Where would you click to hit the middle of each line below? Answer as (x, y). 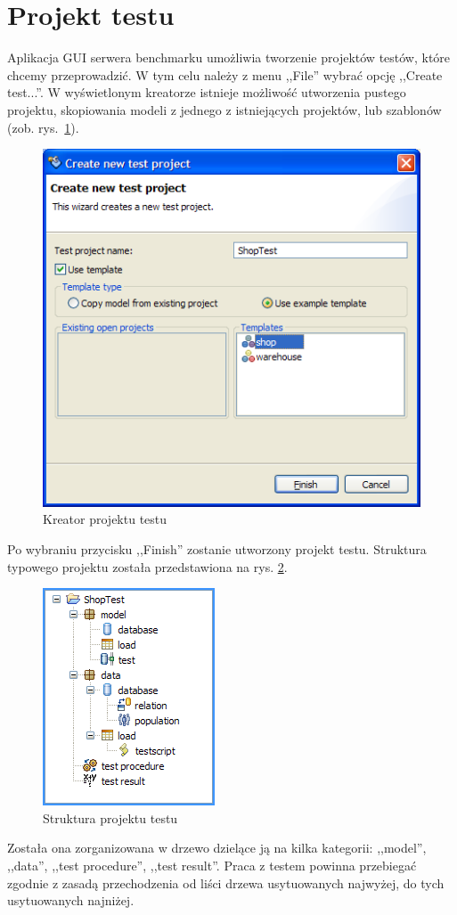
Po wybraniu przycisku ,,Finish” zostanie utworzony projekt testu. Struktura (217, 549)
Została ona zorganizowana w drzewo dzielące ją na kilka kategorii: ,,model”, (217, 848)
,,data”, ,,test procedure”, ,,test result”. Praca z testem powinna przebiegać (212, 865)
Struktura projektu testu (110, 817)
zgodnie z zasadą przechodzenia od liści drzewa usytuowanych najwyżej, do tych (226, 882)
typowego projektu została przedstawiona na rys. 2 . (147, 566)
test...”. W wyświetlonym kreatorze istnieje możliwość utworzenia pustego (207, 92)
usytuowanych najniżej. (71, 900)
